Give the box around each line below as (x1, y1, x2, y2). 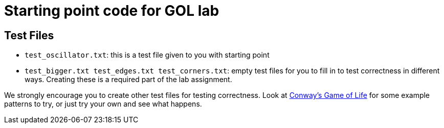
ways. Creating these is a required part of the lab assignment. (25, 75, 232, 84)
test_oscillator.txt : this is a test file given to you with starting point (25, 50, 270, 60)
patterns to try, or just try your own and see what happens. (4, 99, 202, 109)
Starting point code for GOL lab (4, 2, 219, 19)
